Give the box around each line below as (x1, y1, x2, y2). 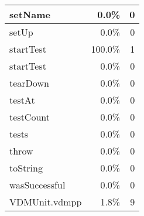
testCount (9, 110, 50, 124)
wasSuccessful (9, 178, 66, 191)
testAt (9, 93, 35, 107)
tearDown (9, 76, 49, 90)
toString (9, 161, 43, 174)
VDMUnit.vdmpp (9, 195, 82, 208)
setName (9, 8, 50, 21)
